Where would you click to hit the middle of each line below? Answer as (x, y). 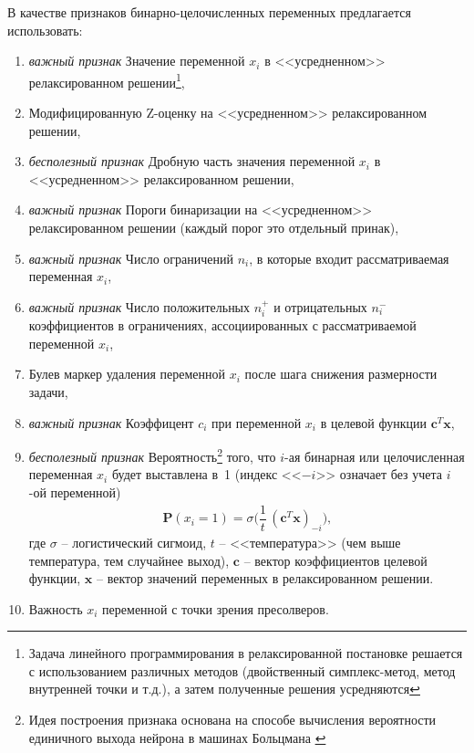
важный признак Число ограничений (131, 258)
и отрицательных (320, 306)
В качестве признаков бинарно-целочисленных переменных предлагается (209, 12)
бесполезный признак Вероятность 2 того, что (152, 455)
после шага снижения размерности (341, 374)
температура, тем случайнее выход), (129, 560)
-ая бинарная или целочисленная (375, 456)
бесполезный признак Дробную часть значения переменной (192, 161)
